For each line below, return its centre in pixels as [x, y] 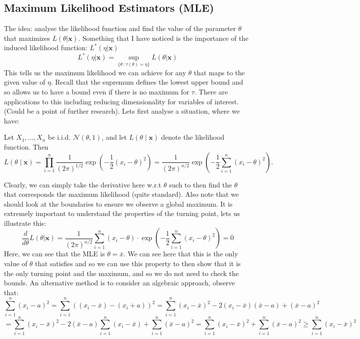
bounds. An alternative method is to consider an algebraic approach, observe [120, 283]
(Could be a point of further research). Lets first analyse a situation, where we [122, 111]
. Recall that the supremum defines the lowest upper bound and [147, 82]
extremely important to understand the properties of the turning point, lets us [122, 213]
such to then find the [201, 184]
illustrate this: [25, 223]
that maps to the [219, 72]
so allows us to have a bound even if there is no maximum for [97, 91]
